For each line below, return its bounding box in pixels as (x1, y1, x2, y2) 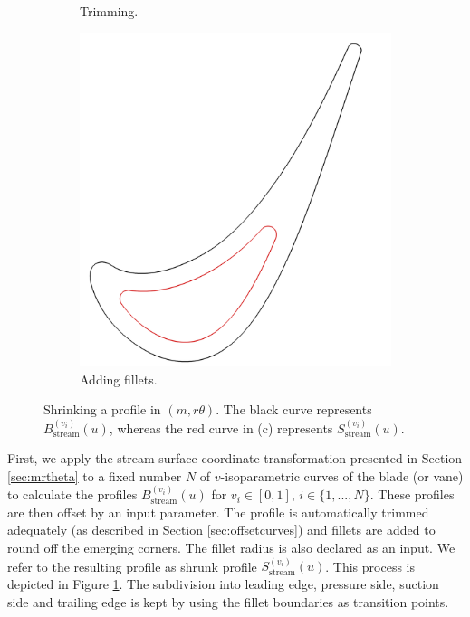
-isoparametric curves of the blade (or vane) (220, 466, 464, 485)
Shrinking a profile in (43, 400, 161, 419)
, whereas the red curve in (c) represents (109, 418, 333, 437)
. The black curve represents (216, 400, 372, 419)
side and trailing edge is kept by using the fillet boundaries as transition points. (7, 592, 449, 611)
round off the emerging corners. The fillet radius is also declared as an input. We (7, 538, 456, 557)
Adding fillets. (80, 369, 158, 388)
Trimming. (80, 2, 139, 20)
